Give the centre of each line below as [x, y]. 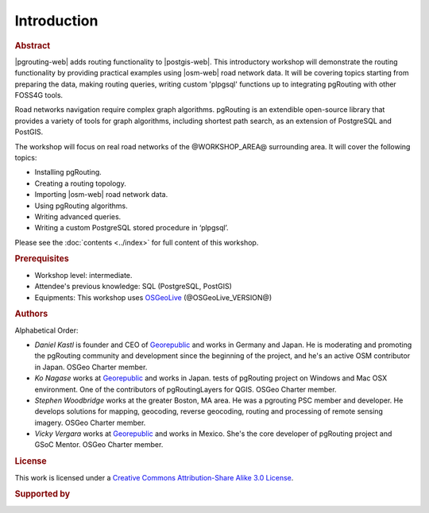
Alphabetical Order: [46, 330]
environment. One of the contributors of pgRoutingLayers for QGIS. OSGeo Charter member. [186, 389]
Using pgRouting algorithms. [81, 206]
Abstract [33, 45]
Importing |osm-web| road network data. [101, 195]
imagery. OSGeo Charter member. [90, 422]
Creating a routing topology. [80, 183]
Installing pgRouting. [68, 172]
